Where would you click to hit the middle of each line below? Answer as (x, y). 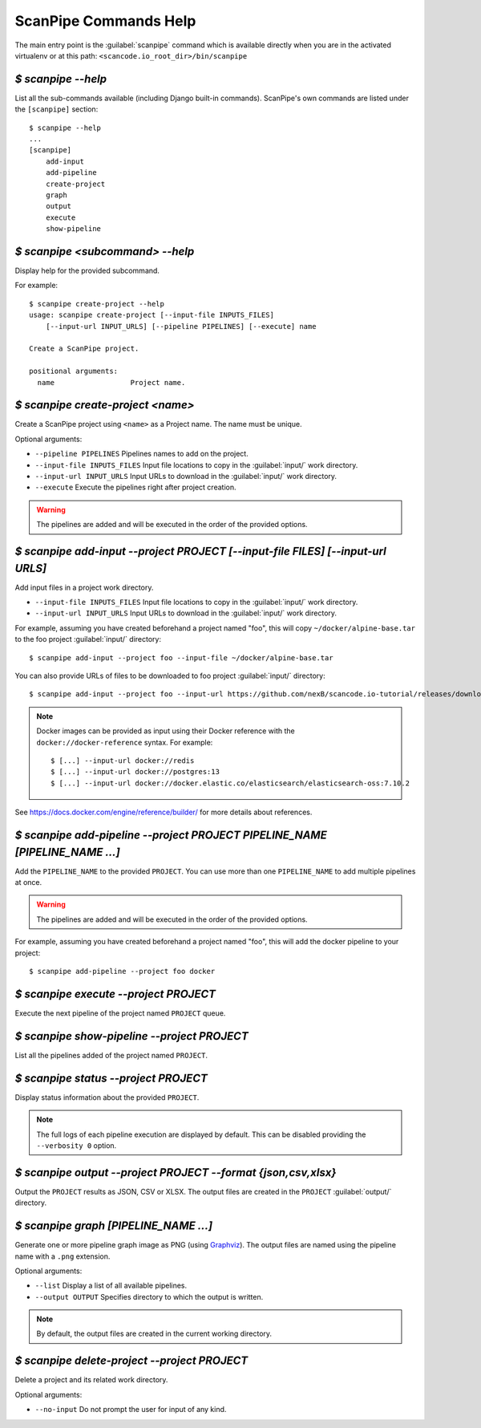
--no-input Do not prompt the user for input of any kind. (131, 1410)
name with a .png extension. (63, 1256)
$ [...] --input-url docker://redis (123, 761)
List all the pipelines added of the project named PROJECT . (111, 1055)
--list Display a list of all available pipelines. (111, 1286)
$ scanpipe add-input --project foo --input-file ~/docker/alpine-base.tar (181, 657)
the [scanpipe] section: (57, 109)
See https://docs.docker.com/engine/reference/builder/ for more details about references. (164, 812)
